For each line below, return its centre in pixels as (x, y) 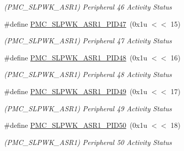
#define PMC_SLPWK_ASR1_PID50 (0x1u (76, 125)
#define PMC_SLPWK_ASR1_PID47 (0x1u (76, 23)
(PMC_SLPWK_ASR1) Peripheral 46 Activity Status (88, 7)
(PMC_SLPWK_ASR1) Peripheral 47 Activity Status (88, 41)
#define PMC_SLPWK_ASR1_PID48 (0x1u (76, 57)
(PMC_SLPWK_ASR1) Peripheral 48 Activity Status (88, 74)
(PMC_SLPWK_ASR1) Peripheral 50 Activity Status (88, 142)
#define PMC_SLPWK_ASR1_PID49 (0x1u (76, 91)
